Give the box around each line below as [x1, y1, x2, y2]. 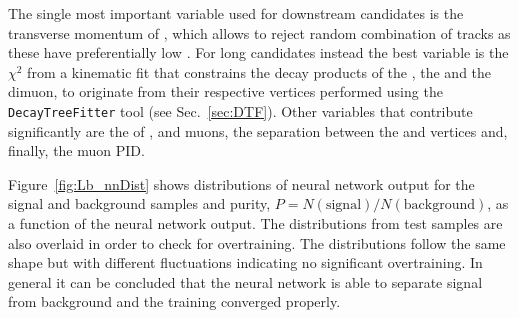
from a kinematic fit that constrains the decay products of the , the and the [27, 61, 492, 82]
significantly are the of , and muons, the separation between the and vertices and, [8, 120, 508, 141]
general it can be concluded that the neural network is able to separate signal [8, 271, 483, 292]
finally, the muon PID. [8, 140, 145, 161]
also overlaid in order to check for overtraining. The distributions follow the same [8, 232, 506, 253]
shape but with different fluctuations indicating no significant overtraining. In [8, 252, 483, 273]
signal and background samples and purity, [8, 193, 271, 214]
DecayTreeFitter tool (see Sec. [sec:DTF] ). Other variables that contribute [8, 100, 473, 121]
